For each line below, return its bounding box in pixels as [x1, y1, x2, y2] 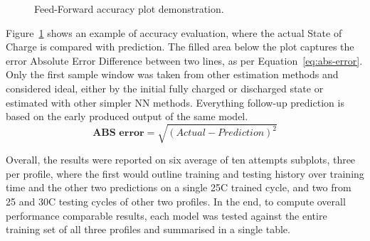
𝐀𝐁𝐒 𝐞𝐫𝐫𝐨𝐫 [92, 128, 144, 139]
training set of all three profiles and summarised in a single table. [6, 222, 290, 237]
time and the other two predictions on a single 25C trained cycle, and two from [6, 180, 351, 195]
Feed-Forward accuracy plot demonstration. [34, 1, 224, 16]
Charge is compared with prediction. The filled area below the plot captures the [6, 39, 354, 54]
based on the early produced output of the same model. [6, 109, 248, 124]
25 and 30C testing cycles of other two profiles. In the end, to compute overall [6, 194, 346, 209]
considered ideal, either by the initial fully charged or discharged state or [6, 80, 324, 95]
